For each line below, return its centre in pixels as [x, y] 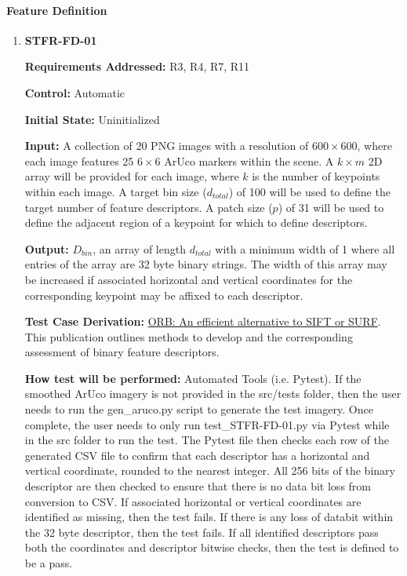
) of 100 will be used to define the [309, 191]
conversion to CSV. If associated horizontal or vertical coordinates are [193, 501]
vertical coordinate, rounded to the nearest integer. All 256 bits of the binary [210, 470]
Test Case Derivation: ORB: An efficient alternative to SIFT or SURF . [203, 321]
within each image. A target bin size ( [116, 191]
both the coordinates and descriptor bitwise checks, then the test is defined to [212, 547]
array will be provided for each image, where [132, 176]
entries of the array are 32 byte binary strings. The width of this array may [206, 264]
